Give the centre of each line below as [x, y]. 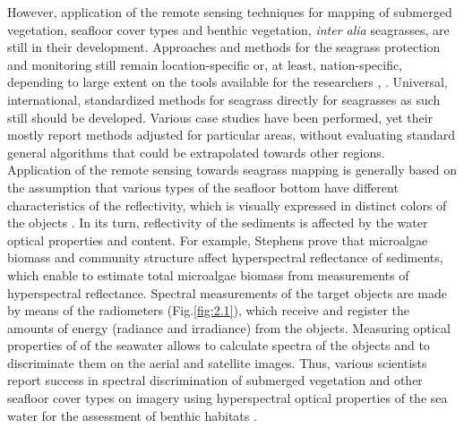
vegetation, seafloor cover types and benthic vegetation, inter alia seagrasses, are [228, 29]
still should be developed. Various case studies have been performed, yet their [220, 117]
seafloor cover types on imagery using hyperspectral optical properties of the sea [228, 398]
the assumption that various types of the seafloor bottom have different [203, 187]
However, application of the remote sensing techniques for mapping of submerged [230, 12]
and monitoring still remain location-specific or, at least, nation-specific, [205, 64]
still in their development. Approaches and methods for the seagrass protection [224, 47]
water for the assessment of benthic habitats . [132, 415]
